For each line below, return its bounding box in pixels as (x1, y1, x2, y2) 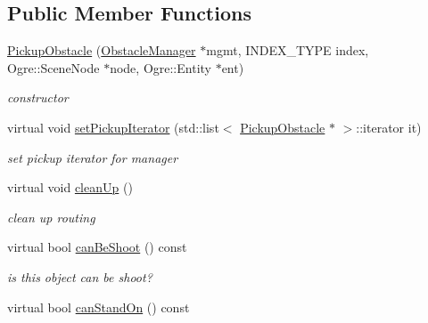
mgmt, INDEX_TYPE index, (206, 41, 369, 60)
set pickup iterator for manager (7, 148, 178, 166)
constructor (7, 88, 69, 107)
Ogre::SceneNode (7, 58, 100, 77)
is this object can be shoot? (7, 267, 152, 286)
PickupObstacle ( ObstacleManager (7, 41, 196, 60)
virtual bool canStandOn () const (7, 297, 190, 316)
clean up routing (7, 207, 95, 226)
